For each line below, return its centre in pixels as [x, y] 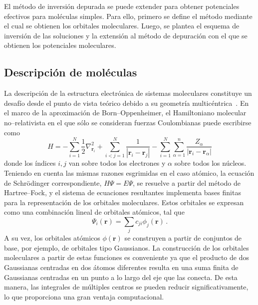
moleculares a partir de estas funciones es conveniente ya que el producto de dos [127, 257]
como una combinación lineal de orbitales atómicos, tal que [94, 212]
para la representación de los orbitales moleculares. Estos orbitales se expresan [124, 202]
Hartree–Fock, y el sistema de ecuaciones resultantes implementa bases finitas [123, 192]
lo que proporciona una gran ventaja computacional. [84, 296]
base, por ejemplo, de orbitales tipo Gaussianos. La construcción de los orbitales [127, 247]
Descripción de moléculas [71, 72]
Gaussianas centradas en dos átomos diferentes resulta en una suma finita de [121, 267]
